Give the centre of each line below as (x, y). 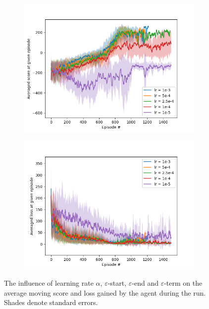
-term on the (183, 283)
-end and (145, 283)
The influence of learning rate (49, 283)
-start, (117, 283)
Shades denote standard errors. (51, 302)
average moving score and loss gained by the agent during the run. (105, 292)
